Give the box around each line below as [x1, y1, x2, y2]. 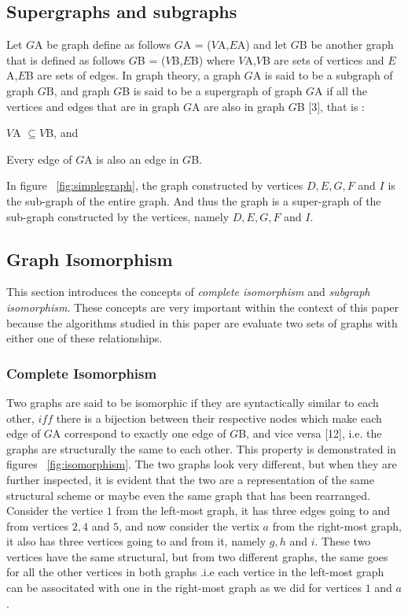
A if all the [314, 82, 368, 98]
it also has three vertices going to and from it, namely [6, 533, 266, 549]
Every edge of [6, 150, 72, 167]
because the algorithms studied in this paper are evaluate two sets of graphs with [6, 314, 398, 331]
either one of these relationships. [6, 330, 163, 346]
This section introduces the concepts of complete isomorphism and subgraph [6, 283, 370, 300]
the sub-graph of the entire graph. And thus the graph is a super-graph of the [6, 192, 381, 209]
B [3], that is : [296, 98, 365, 114]
